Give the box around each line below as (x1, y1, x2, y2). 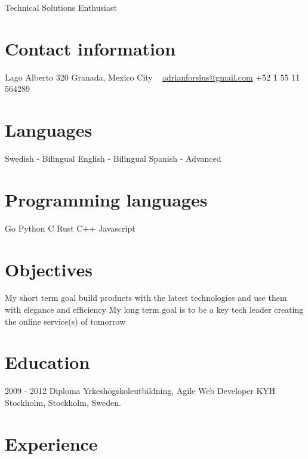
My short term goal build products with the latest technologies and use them (5, 291, 287, 304)
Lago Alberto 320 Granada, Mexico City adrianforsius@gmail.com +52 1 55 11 (5, 70, 300, 83)
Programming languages (5, 187, 208, 211)
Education (5, 350, 90, 374)
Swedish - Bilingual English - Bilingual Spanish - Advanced (5, 152, 221, 165)
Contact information (5, 36, 176, 60)
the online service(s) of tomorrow (5, 315, 126, 327)
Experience (5, 431, 98, 455)
